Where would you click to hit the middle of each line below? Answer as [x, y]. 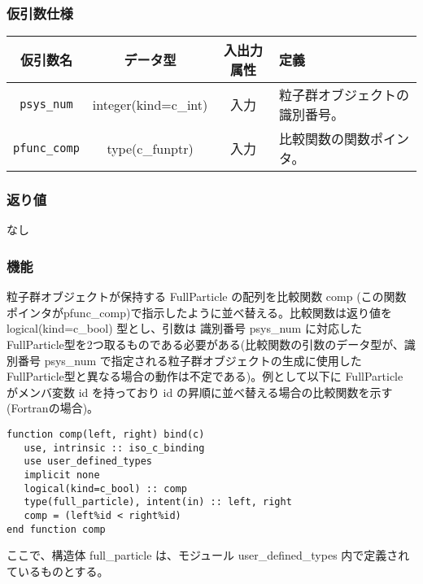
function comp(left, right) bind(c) [106, 434]
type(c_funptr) [150, 148]
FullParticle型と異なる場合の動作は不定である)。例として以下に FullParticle [205, 376]
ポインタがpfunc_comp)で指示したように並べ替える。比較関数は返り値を [200, 312]
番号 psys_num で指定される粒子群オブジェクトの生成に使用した [190, 360]
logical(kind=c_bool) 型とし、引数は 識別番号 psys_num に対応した [184, 328]
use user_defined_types [88, 462]
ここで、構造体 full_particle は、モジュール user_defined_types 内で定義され [208, 555]
